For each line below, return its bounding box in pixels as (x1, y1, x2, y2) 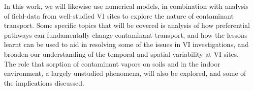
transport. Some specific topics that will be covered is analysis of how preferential (4, 20, 250, 30)
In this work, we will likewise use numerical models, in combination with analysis (4, 1, 249, 11)
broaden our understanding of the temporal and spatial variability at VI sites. (4, 48, 239, 59)
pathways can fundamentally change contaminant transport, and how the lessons (4, 29, 248, 40)
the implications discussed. (4, 77, 84, 88)
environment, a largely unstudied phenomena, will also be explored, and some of (4, 68, 246, 78)
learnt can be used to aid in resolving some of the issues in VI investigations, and (4, 39, 249, 49)
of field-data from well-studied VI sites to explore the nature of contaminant (4, 10, 234, 21)
